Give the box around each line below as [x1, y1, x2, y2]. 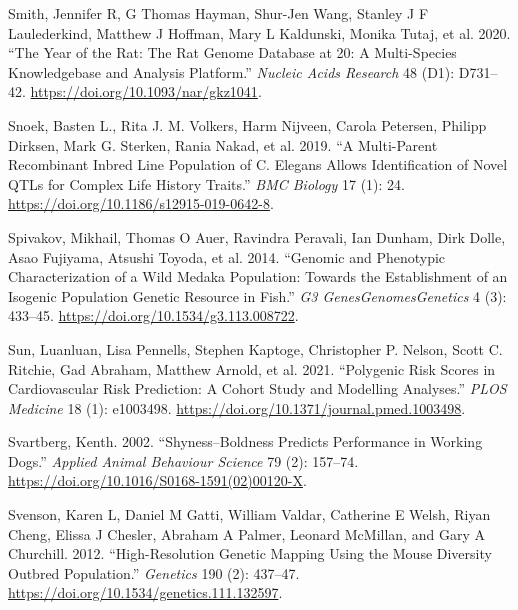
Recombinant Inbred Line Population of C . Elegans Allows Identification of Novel [8, 154, 508, 175]
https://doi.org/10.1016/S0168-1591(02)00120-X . [8, 470, 307, 491]
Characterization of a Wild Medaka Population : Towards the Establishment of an [8, 266, 508, 287]
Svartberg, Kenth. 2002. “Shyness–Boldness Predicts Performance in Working [8, 431, 483, 452]
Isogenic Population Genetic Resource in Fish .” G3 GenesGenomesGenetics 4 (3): [8, 285, 507, 306]
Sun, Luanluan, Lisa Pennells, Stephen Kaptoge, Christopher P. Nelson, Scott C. [8, 338, 503, 359]
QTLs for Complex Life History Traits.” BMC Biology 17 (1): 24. [8, 173, 406, 194]
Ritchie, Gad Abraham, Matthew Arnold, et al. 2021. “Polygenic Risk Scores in [8, 358, 496, 379]
